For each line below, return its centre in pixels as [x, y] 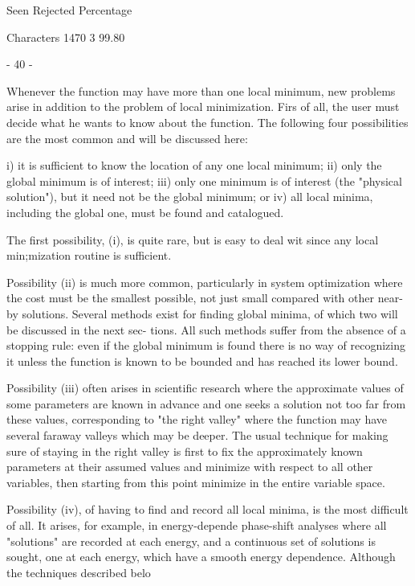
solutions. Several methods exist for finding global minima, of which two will [210, 313]
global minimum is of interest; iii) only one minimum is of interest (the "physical [204, 180]
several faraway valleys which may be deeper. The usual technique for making [197, 435]
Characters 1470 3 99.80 [66, 37]
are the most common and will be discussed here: [127, 138]
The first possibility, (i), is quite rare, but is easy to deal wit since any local [193, 239]
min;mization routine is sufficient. [89, 255]
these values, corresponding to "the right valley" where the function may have [197, 419]
